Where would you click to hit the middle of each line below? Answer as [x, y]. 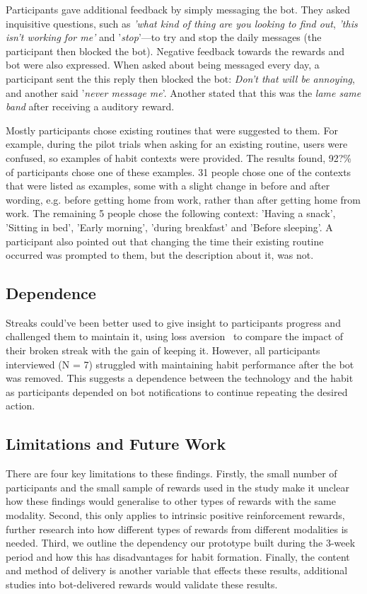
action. [21, 406]
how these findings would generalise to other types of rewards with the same [171, 501]
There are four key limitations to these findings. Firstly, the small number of [171, 473]
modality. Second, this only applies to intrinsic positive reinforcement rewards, [175, 515]
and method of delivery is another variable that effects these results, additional [177, 570]
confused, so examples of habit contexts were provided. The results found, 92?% [179, 157]
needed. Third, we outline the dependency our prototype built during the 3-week [181, 543]
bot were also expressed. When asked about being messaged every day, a [163, 65]
